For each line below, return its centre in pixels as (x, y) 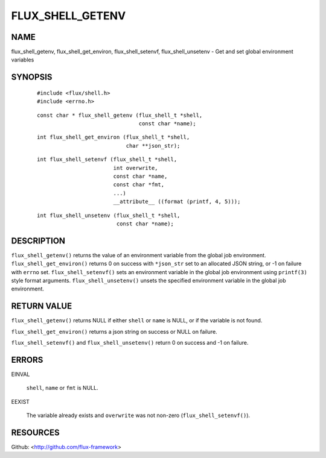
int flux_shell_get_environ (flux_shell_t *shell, (113, 137)
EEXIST (21, 401)
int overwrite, (136, 168)
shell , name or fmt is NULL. (62, 388)
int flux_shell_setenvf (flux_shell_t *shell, (107, 159)
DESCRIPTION (38, 241)
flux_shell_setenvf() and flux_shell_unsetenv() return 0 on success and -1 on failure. (130, 343)
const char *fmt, (139, 185)
